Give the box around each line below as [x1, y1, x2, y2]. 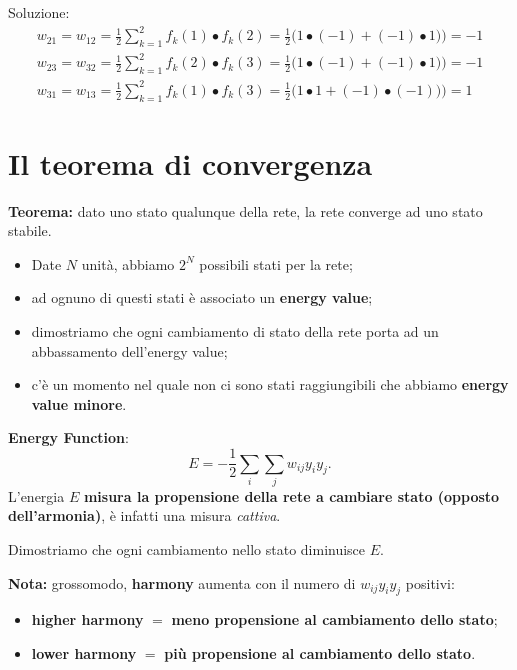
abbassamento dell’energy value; [31, 340, 228, 361]
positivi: [405, 572, 455, 593]
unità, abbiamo [81, 253, 175, 274]
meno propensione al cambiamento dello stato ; [171, 609, 498, 630]
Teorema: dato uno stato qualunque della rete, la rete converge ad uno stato [8, 200, 483, 221]
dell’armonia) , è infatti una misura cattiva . [8, 505, 281, 526]
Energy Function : [8, 427, 129, 448]
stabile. [8, 220, 52, 241]
